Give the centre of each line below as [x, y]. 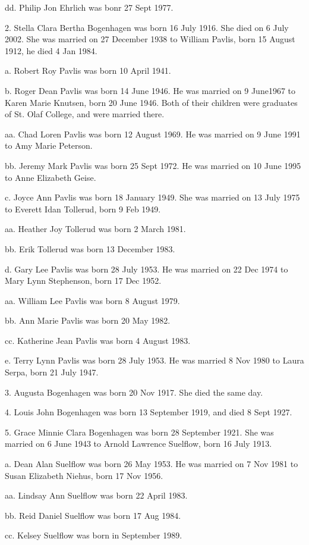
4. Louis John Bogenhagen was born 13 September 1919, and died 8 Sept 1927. [149, 412]
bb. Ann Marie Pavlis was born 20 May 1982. [88, 320]
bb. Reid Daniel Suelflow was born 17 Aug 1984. [93, 515]
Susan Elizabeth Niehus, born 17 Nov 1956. [84, 475]
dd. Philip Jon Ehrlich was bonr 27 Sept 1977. [89, 7]
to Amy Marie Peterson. [49, 145]
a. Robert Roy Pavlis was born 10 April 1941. [88, 71]
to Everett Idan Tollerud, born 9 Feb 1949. [83, 209]
